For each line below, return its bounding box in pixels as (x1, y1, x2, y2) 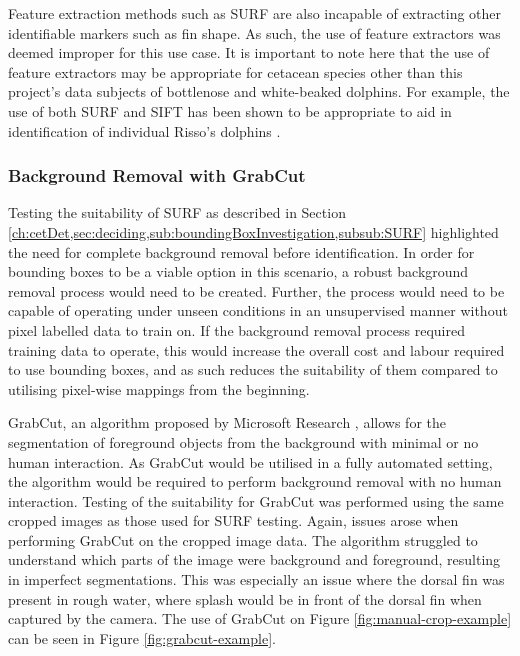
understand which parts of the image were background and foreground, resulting (8, 549, 501, 570)
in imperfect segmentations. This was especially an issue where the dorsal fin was (8, 569, 505, 590)
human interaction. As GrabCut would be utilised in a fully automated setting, (8, 451, 493, 472)
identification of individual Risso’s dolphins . (8, 120, 281, 141)
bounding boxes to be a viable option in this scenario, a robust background (8, 261, 469, 282)
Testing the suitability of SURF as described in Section (8, 202, 346, 223)
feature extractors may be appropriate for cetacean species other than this (8, 61, 463, 82)
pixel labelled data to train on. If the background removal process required (8, 319, 465, 340)
